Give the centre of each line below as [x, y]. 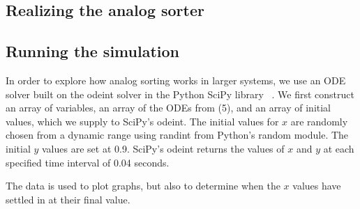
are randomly [319, 121]
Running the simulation [92, 51]
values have [317, 186]
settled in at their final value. [68, 199]
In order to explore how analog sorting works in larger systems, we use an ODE [176, 80]
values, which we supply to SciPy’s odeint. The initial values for [142, 121]
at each [339, 148]
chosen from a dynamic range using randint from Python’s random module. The [177, 135]
